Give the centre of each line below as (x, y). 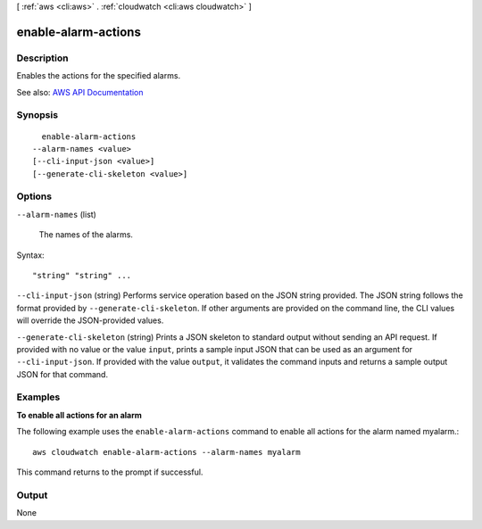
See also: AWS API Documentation (80, 92)
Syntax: (30, 255)
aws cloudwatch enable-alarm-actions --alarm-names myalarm (166, 452)
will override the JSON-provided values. (90, 320)
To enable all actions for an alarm (79, 415)
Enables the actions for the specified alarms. (99, 76)
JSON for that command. (62, 374)
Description (42, 58)
